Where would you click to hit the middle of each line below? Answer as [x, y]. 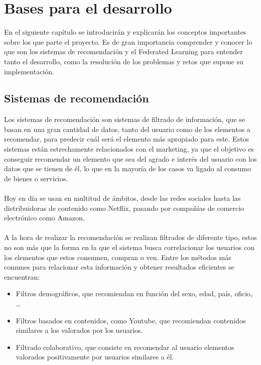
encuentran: [22, 276]
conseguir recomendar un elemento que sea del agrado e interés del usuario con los [130, 158]
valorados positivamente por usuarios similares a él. [95, 357]
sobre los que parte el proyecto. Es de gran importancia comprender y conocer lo [128, 41]
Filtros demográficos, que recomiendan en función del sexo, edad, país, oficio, [134, 293]
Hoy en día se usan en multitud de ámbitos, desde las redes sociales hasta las [122, 198]
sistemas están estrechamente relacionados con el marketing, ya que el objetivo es [129, 149]
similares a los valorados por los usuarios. [79, 330]
